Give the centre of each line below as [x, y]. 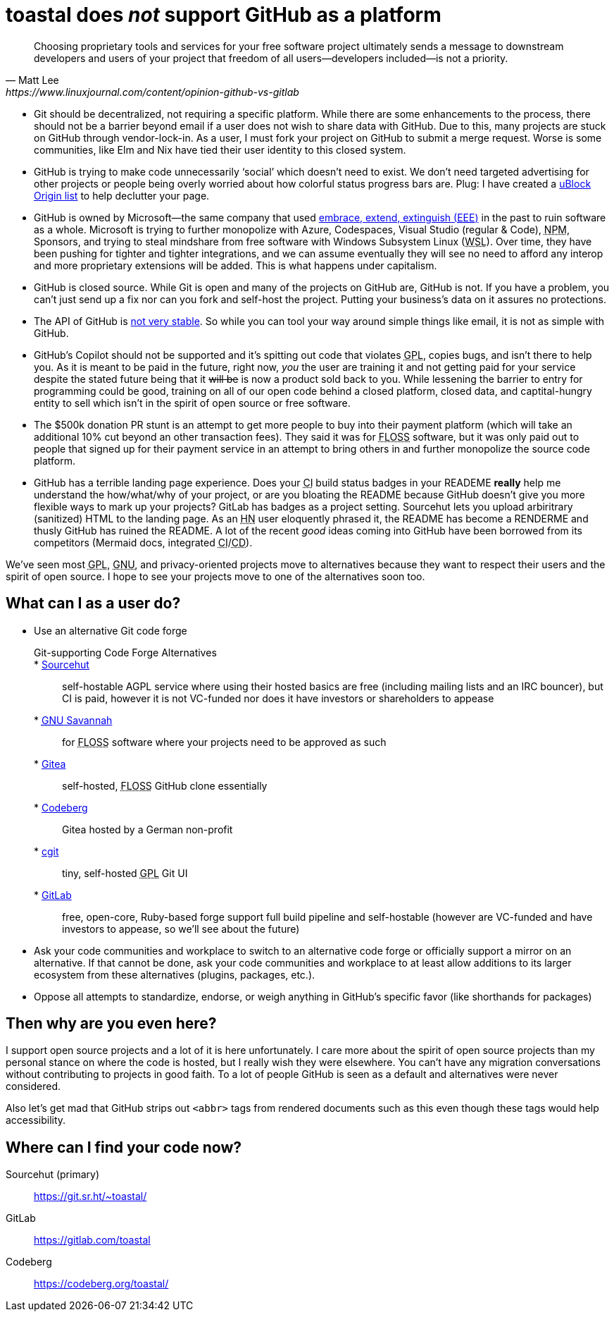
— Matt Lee [32, 80]
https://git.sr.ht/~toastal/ [90, 1196]
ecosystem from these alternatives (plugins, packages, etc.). [175, 974]
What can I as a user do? [93, 604]
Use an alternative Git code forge [111, 630]
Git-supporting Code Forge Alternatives [125, 652]
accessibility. [36, 1120]
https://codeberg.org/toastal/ [101, 1284]
